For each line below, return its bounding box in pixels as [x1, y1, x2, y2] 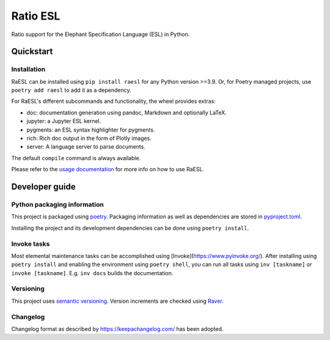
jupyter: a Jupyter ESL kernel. [26, 117, 101, 125]
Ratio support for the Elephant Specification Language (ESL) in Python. [11, 31, 190, 38]
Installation [11, 65, 46, 73]
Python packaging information [11, 201, 104, 209]
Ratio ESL [11, 9, 61, 23]
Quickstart [11, 46, 53, 57]
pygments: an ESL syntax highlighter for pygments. [26, 126, 155, 133]
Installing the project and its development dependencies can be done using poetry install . [11, 224, 249, 232]
